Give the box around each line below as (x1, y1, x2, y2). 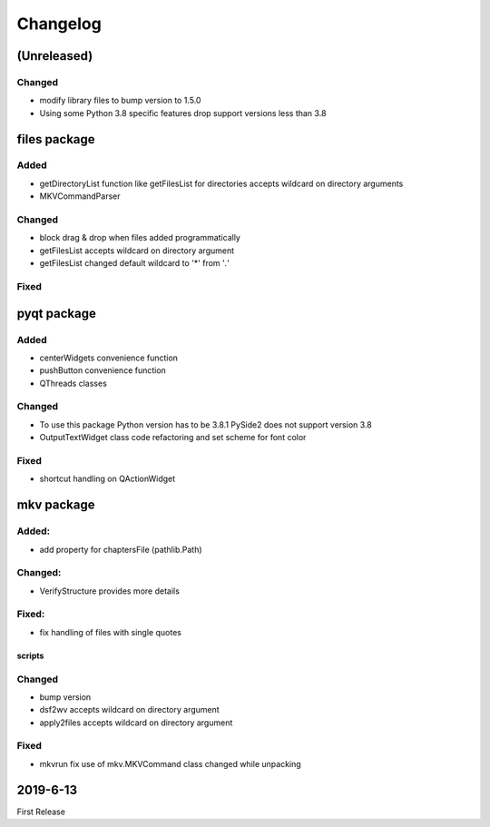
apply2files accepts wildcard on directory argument (39, 717, 233, 728)
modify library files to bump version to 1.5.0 (39, 95, 201, 106)
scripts (16, 650, 44, 661)
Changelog (16, 14, 102, 34)
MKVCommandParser (39, 191, 121, 202)
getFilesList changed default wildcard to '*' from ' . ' (39, 258, 230, 269)
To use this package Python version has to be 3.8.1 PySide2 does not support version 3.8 (39, 418, 372, 430)
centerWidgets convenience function (39, 352, 179, 363)
